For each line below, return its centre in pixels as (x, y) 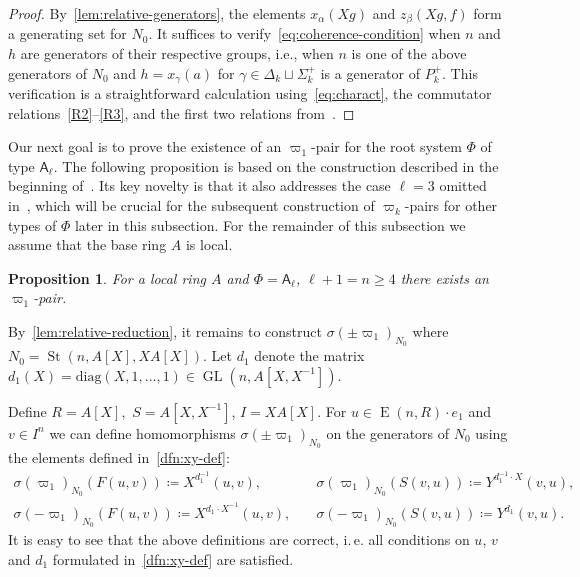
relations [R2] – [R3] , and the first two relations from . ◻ (181, 112)
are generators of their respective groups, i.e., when (177, 53)
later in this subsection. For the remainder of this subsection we (270, 224)
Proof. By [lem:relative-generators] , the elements (157, 13)
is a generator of (370, 72)
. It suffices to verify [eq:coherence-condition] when (304, 33)
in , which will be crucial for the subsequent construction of (191, 205)
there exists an (444, 277)
